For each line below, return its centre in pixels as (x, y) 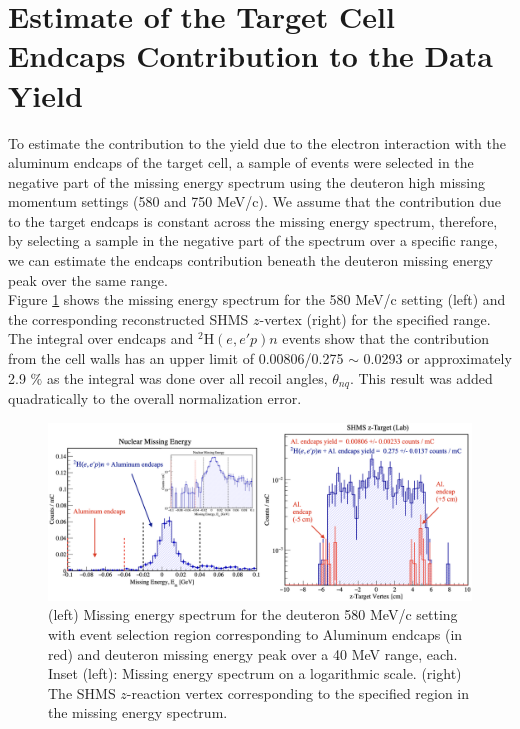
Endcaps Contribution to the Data (251, 55)
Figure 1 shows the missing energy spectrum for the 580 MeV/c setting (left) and (257, 299)
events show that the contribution (386, 338)
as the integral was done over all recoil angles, (187, 377)
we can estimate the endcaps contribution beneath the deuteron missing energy (250, 260)
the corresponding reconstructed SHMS (128, 318)
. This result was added (421, 377)
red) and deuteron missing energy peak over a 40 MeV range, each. (253, 653)
